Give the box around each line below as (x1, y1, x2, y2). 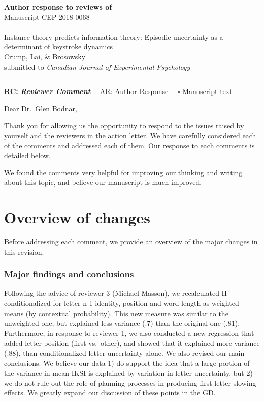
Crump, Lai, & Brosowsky (4, 51, 86, 61)
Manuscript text (182, 86, 233, 97)
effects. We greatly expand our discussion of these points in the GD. (4, 387, 216, 398)
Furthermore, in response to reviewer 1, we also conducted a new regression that (4, 327, 254, 338)
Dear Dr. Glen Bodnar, (4, 103, 77, 113)
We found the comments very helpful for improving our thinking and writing (4, 167, 243, 177)
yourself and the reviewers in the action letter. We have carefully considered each (4, 130, 256, 140)
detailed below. (4, 150, 51, 161)
